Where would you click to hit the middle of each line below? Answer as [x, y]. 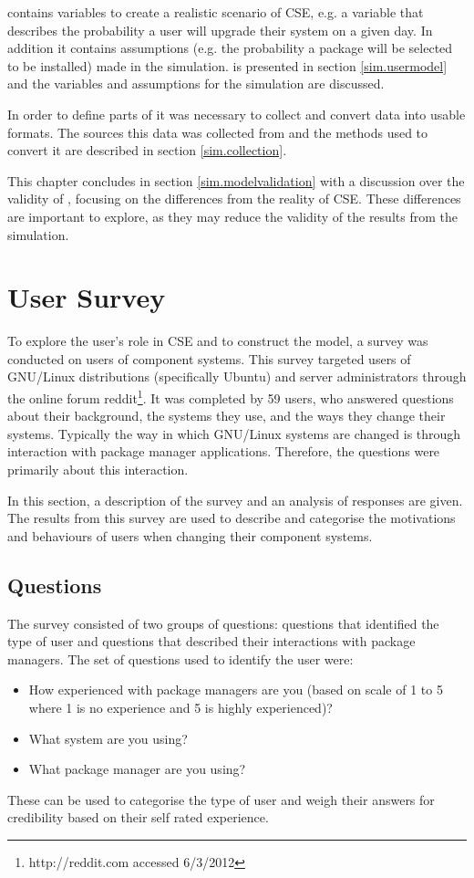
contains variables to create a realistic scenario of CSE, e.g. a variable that [216, 12]
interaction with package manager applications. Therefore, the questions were [224, 451]
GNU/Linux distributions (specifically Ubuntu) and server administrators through [237, 376]
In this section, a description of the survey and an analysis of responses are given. [235, 500]
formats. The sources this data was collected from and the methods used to [218, 132]
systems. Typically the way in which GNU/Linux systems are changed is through [234, 433]
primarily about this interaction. [98, 470]
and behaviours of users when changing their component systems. [190, 535]
